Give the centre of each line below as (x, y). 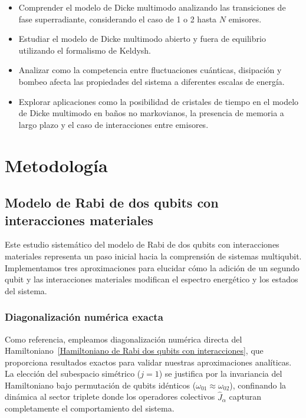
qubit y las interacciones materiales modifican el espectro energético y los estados (152, 279)
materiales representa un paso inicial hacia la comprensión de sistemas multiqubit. (153, 256)
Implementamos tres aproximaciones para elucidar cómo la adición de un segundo (152, 267)
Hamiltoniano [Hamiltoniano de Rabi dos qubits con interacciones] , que (134, 350)
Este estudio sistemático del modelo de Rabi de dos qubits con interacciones (142, 244)
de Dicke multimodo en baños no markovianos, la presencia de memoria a (151, 113)
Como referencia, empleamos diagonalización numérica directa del (124, 339)
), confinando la (258, 385)
